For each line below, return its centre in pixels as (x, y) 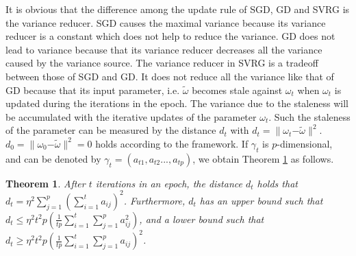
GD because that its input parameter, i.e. (93, 90)
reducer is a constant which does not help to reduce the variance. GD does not (170, 36)
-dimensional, (305, 143)
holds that (277, 183)
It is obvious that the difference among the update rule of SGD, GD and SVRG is (178, 9)
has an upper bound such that (261, 200)
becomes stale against (237, 90)
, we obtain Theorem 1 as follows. (263, 158)
